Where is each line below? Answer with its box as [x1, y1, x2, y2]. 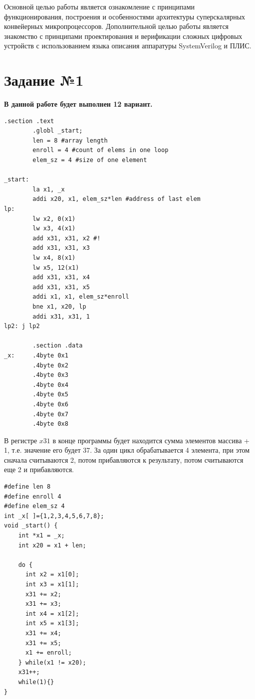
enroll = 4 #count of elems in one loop [32, 147, 169, 154]
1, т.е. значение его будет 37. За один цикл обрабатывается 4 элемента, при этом [4, 445, 250, 455]
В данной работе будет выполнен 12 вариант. [4, 99, 153, 109]
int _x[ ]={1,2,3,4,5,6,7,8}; [4, 512, 104, 520]
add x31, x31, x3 [32, 244, 90, 252]
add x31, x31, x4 [32, 274, 90, 281]
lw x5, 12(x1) [32, 264, 79, 271]
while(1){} [18, 678, 54, 686]
